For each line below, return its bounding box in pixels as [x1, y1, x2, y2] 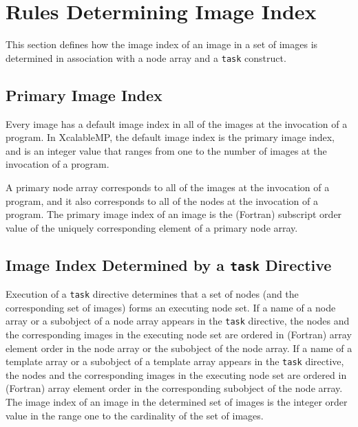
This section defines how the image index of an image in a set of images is [6, 37, 318, 52]
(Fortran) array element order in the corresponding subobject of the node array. [6, 381, 343, 395]
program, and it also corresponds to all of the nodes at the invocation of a [6, 193, 318, 208]
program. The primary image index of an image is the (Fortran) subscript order [6, 207, 342, 221]
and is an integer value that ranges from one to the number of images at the [6, 143, 327, 157]
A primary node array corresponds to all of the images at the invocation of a [6, 179, 330, 194]
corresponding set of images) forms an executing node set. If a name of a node [6, 300, 336, 314]
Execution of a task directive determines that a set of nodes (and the [6, 287, 299, 301]
